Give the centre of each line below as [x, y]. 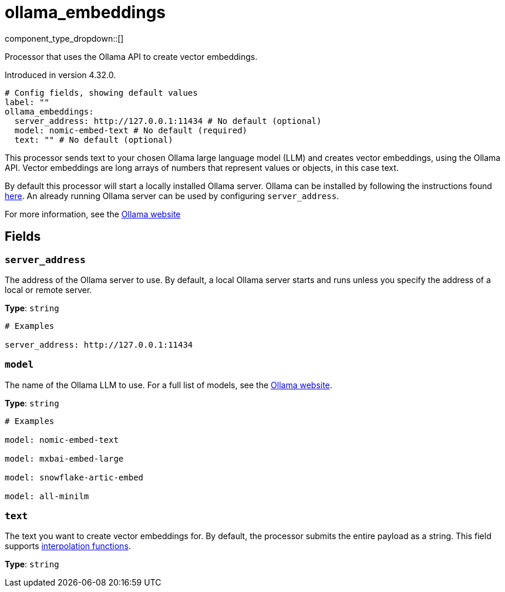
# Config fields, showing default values [101, 92]
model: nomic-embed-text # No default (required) [131, 130]
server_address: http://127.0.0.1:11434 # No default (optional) [168, 121]
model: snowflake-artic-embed [74, 477]
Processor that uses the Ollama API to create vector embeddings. [131, 56]
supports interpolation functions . [68, 546]
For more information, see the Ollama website [93, 214]
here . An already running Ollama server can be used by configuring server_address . [172, 196]
